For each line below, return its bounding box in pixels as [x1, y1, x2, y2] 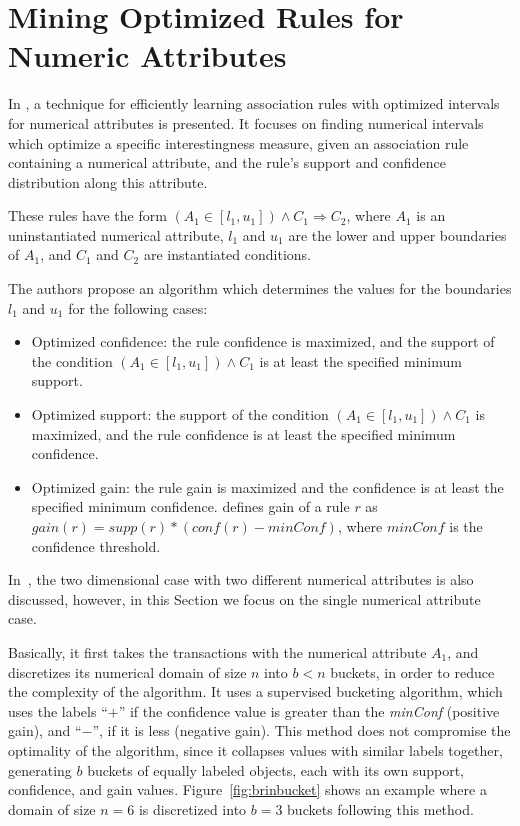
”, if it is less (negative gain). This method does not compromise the [92, 720, 511, 741]
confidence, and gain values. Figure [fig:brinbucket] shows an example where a [8, 779, 487, 800]
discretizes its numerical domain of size [8, 661, 247, 682]
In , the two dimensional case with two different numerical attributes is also [8, 569, 474, 590]
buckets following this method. [287, 798, 474, 819]
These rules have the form [8, 205, 167, 226]
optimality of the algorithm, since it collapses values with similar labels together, [8, 739, 503, 760]
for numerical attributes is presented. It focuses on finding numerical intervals [8, 112, 484, 133]
